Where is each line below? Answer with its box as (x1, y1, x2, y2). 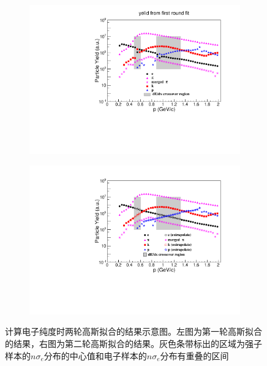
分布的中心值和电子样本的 (43, 349, 147, 362)
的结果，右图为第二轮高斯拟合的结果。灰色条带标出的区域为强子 (5, 337, 262, 349)
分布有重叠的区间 (160, 349, 229, 362)
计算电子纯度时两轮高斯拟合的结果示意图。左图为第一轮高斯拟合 (5, 325, 262, 338)
